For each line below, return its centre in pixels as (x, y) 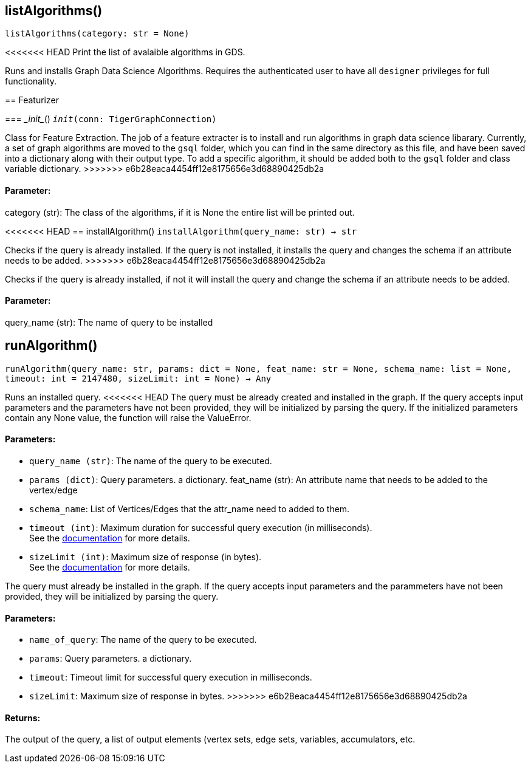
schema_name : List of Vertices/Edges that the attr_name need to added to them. (190, 509)
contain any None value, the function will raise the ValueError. (128, 417)
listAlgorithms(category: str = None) (97, 34)
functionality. (31, 81)
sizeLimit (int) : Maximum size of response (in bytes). (146, 557)
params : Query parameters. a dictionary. (111, 659)
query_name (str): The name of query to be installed (109, 322)
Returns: (23, 718)
